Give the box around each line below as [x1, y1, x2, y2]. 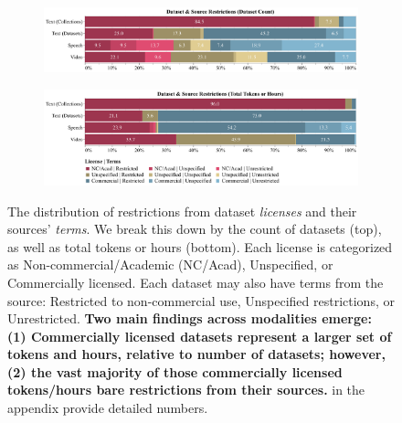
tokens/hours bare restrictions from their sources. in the [7, 380, 365, 399]
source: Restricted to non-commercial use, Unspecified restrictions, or [7, 291, 395, 310]
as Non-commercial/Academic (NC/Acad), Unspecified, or [7, 255, 333, 274]
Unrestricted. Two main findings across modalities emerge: [7, 309, 372, 328]
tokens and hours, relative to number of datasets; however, [7, 344, 386, 364]
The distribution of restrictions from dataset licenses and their [7, 201, 357, 220]
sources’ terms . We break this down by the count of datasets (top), [7, 219, 382, 238]
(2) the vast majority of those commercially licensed [7, 362, 343, 381]
